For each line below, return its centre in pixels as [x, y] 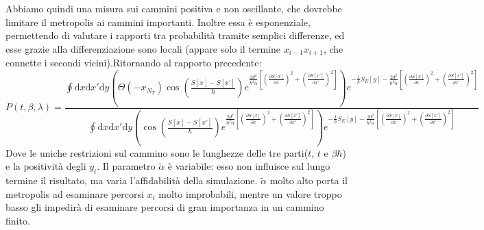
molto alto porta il [308, 180]
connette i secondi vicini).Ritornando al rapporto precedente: [134, 63]
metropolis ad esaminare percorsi [75, 193]
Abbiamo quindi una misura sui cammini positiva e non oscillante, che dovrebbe [174, 8]
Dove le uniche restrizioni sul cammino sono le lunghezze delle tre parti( [157, 152]
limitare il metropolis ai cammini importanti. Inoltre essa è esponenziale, [158, 22]
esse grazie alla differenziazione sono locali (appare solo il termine [143, 48]
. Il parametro [126, 166]
